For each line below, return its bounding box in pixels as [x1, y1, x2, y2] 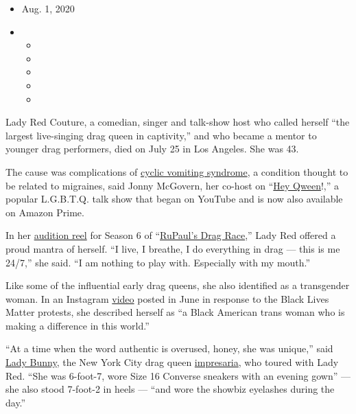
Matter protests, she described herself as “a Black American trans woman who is [5, 305, 345, 319]
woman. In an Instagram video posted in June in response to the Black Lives [5, 291, 329, 306]
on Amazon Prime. [5, 205, 84, 219]
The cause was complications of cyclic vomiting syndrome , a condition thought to [5, 164, 348, 179]
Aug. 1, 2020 [21, 1, 75, 15]
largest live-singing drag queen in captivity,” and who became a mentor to [5, 128, 317, 142]
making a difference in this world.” [5, 318, 150, 332]
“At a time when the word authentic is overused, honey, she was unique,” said [5, 341, 333, 356]
